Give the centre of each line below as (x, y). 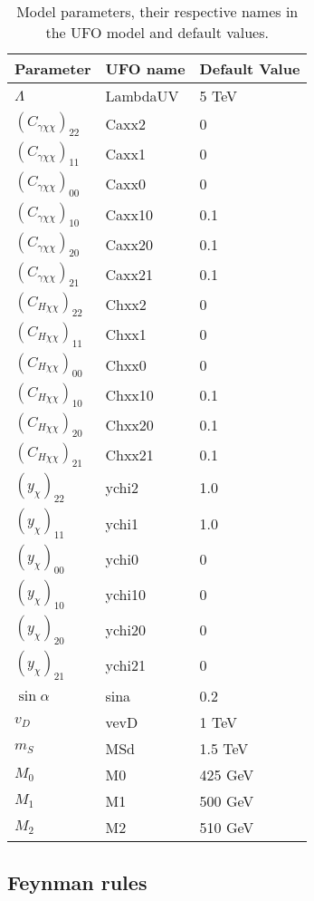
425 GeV (227, 775)
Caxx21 (129, 275)
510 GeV (227, 828)
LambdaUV (142, 96)
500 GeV (227, 801)
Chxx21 (129, 455)
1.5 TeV (224, 749)
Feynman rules (77, 882)
